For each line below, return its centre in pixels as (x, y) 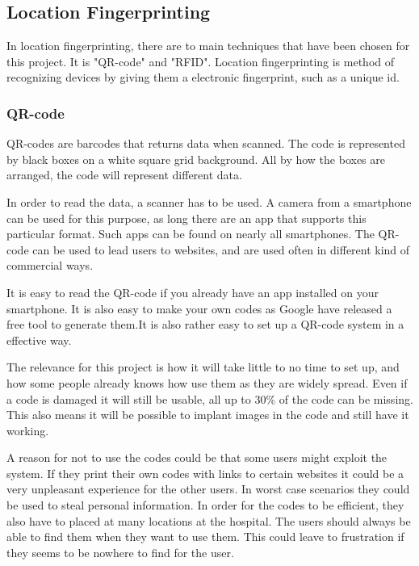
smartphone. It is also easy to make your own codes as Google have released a (199, 308)
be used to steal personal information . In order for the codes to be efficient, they (205, 505)
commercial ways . (50, 265)
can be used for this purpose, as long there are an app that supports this (186, 218)
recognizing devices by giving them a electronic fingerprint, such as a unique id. (203, 77)
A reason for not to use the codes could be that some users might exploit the (197, 457)
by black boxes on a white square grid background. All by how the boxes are (196, 159)
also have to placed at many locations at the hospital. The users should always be (209, 520)
